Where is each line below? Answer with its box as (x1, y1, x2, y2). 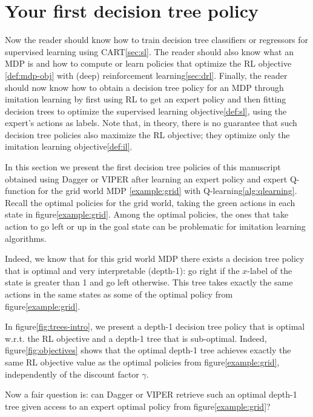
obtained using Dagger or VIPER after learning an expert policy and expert (5, 172, 288, 185)
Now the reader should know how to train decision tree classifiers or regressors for (5, 33, 309, 46)
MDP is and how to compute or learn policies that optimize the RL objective (5, 57, 292, 70)
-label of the (247, 264, 292, 276)
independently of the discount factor (5, 367, 139, 380)
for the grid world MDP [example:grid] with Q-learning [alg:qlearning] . (38, 184, 297, 197)
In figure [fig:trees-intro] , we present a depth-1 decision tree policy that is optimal (5, 320, 305, 333)
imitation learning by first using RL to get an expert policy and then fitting (5, 93, 286, 105)
